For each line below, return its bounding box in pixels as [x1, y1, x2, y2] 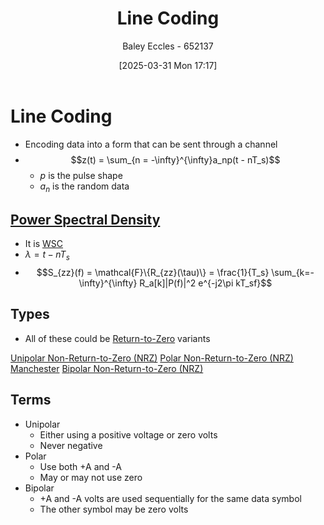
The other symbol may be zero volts [39, 503, 189, 515]
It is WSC [24, 238, 64, 250]
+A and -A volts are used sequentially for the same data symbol [39, 492, 302, 504]
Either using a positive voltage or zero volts [39, 428, 218, 441]
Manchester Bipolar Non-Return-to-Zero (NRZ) [10, 362, 204, 374]
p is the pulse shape [39, 169, 123, 181]
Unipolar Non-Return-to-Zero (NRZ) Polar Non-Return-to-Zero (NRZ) [10, 352, 294, 364]
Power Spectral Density [10, 211, 161, 228]
